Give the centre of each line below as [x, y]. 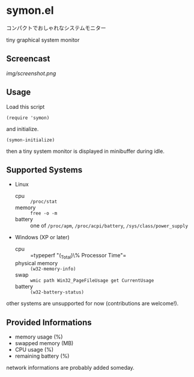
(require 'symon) [28, 118]
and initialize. [23, 129]
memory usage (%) [39, 337]
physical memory [36, 263]
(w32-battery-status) [57, 292]
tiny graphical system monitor [43, 40]
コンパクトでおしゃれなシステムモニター [56, 28]
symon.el [30, 11]
